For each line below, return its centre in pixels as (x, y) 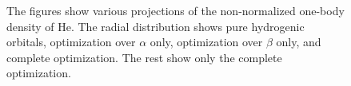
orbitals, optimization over (71, 42)
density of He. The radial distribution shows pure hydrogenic (156, 26)
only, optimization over (206, 42)
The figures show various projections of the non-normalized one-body (175, 10)
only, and (299, 42)
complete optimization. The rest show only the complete (144, 57)
